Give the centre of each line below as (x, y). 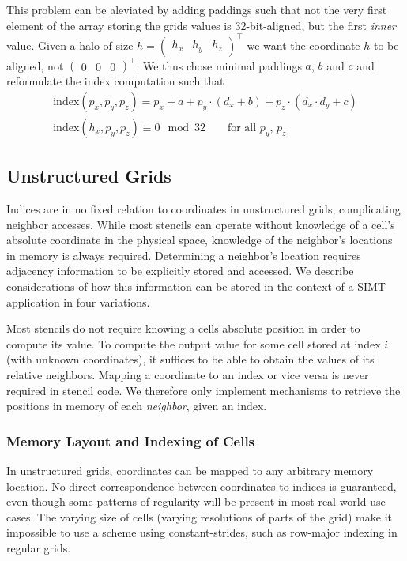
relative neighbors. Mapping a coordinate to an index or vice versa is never (188, 374)
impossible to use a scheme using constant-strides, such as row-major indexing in (202, 532)
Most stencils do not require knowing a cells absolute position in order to (183, 328)
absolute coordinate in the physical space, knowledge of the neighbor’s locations (200, 240)
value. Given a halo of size (70, 45)
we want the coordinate (303, 45)
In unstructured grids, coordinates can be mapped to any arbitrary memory (190, 470)
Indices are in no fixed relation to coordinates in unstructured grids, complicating (203, 209)
